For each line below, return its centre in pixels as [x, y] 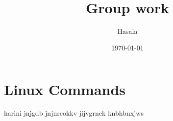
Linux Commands [65, 89]
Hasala [127, 31]
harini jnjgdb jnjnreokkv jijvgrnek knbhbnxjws [74, 113]
